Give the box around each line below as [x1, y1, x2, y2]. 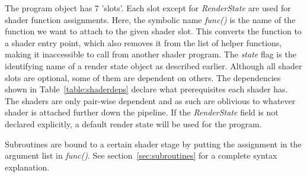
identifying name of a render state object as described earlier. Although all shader [5, 59, 302, 72]
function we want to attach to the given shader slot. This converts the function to [5, 25, 302, 37]
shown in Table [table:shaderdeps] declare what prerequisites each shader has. [5, 83, 288, 95]
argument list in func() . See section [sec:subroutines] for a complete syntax [5, 149, 277, 162]
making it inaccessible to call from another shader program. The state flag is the [5, 48, 296, 60]
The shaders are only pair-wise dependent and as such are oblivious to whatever [5, 94, 296, 107]
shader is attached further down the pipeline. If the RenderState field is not [5, 106, 279, 118]
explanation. [5, 160, 50, 173]
